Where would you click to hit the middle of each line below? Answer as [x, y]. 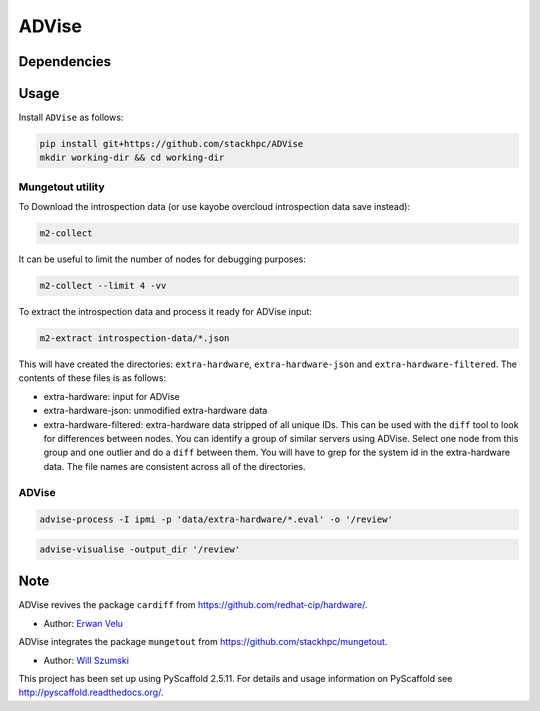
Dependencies [65, 61]
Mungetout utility [61, 187]
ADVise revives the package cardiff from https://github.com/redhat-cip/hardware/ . [193, 605]
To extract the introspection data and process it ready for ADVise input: [165, 312]
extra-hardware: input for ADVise [111, 396]
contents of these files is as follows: [92, 378]
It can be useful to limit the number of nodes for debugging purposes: [162, 259]
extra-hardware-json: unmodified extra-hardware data [155, 411]
